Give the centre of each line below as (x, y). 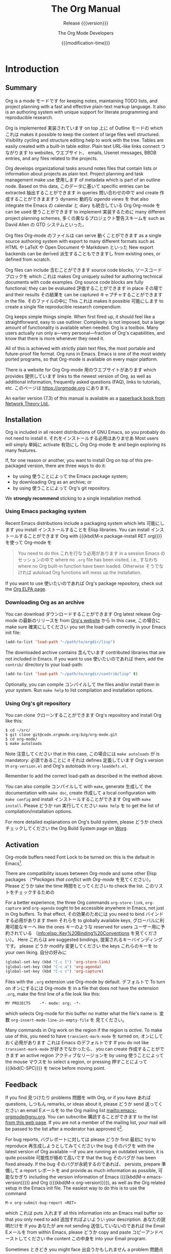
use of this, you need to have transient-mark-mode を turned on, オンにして (84, 1036)
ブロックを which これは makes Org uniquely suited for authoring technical (84, 276)
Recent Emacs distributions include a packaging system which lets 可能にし (85, 523)
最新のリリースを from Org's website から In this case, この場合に (92, 621)
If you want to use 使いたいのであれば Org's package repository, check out (84, 583)
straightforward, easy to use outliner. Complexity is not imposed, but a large (85, 322)
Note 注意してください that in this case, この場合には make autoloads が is (82, 754)
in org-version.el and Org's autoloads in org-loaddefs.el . (67, 766)
